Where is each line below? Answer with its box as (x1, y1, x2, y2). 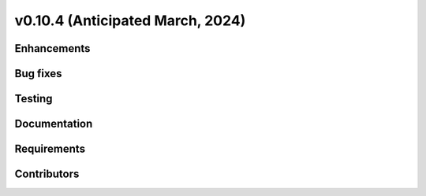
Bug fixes (14, 67, 62, 80)
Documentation (14, 117, 93, 131)
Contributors (14, 168, 80, 181)
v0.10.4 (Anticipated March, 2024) (14, 12, 246, 29)
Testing (14, 92, 53, 105)
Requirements (14, 142, 86, 156)
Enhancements (14, 42, 91, 55)
